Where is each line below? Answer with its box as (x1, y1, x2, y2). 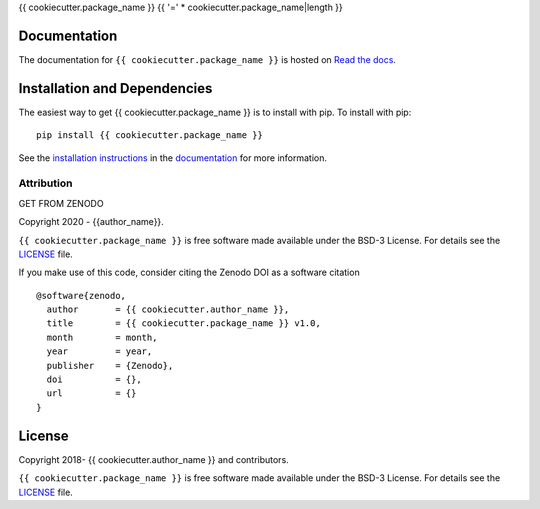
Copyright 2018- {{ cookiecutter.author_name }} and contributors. (18, 453, 289, 465)
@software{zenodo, (36, 290, 127, 301)
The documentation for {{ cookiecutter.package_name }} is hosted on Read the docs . (18, 53, 397, 65)
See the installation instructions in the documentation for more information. (18, 151, 328, 164)
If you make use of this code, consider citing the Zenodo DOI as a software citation (18, 266, 360, 279)
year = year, (46, 346, 153, 357)
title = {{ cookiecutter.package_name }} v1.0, (46, 318, 322, 329)
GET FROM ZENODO (18, 197, 104, 209)
